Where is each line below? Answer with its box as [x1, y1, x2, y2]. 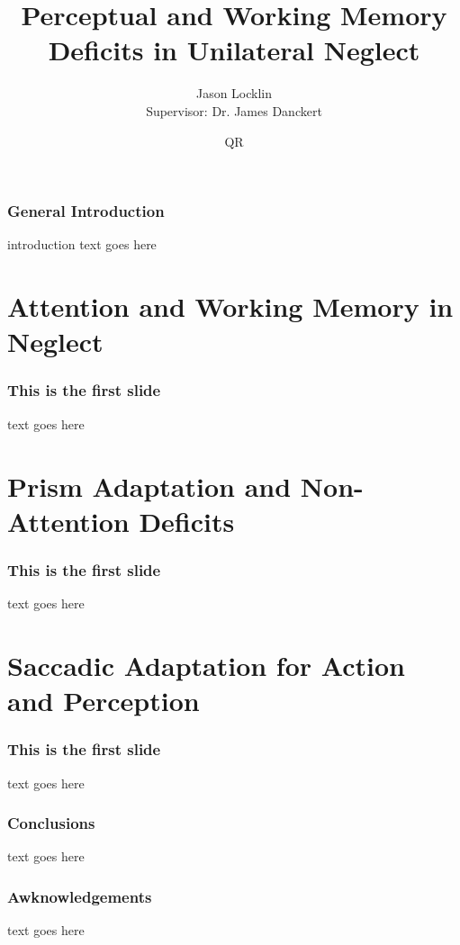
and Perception [7, 682, 200, 719]
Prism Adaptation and [7, 467, 292, 504]
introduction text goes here [7, 235, 157, 254]
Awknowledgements [7, 885, 152, 907]
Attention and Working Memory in [7, 288, 454, 325]
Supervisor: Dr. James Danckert [146, 101, 322, 120]
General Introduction [7, 200, 165, 222]
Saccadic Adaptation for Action [7, 646, 405, 683]
